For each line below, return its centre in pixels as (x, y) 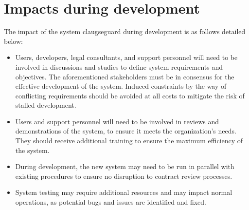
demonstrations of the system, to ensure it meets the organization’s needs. (126, 131)
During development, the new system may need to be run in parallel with (125, 166)
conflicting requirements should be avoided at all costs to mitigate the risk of (130, 95)
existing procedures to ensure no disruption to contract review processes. (124, 176)
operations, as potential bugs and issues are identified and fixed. (111, 202)
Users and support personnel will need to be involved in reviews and (117, 121)
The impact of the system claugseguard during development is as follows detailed (125, 31)
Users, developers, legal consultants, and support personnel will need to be (126, 57)
